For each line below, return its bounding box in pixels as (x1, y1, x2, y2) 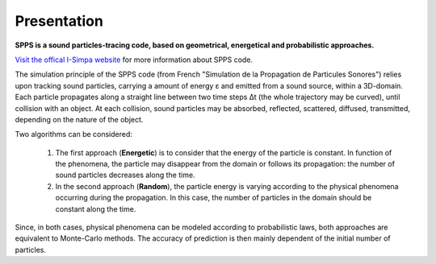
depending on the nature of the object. (15, 114, 144, 124)
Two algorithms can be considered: (15, 130, 133, 139)
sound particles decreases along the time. (55, 170, 195, 180)
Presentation (15, 12, 104, 30)
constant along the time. (55, 204, 136, 213)
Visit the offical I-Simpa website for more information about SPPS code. (15, 55, 254, 64)
